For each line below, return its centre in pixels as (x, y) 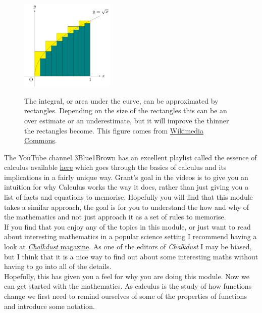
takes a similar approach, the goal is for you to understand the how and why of (127, 207)
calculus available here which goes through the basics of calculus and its (115, 167)
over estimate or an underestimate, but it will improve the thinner (127, 120)
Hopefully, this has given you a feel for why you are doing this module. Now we (127, 276)
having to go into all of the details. (58, 266)
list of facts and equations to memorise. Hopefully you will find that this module (128, 197)
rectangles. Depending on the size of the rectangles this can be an (126, 110)
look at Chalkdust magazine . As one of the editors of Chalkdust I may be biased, (128, 247)
